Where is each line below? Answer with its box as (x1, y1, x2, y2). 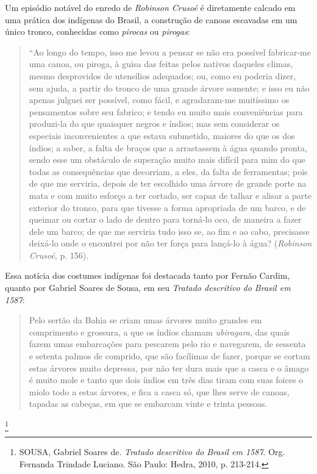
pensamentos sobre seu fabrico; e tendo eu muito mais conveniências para (29, 105, 303, 118)
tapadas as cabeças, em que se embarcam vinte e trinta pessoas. (29, 397, 268, 410)
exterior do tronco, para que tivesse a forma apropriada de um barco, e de (29, 201, 306, 214)
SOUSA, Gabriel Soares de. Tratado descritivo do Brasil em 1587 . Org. (19, 445, 285, 458)
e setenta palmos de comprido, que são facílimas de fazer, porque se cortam (29, 350, 310, 362)
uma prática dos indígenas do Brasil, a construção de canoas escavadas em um (5, 13, 297, 26)
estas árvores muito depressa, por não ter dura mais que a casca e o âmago (29, 361, 309, 374)
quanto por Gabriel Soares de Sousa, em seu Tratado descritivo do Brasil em (5, 281, 291, 294)
